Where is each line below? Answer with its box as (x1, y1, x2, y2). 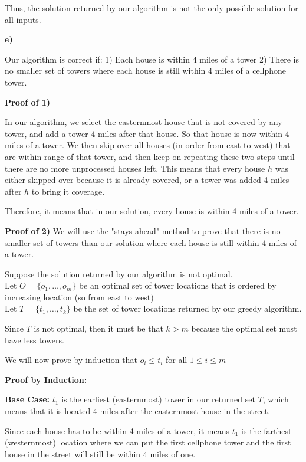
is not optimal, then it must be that (34, 322, 163, 335)
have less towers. (5, 333, 64, 346)
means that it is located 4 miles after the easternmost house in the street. (5, 405, 271, 417)
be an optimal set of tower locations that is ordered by (78, 279, 277, 291)
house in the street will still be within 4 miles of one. (5, 447, 196, 460)
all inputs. (5, 13, 41, 25)
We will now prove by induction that (5, 353, 137, 366)
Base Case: (5, 393, 50, 405)
